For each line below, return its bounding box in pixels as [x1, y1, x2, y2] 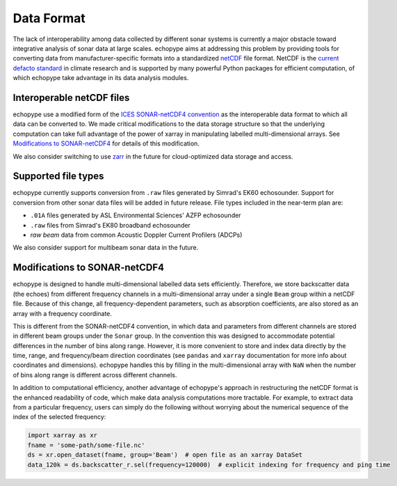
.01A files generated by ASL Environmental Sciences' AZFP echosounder [30, 211, 241, 219]
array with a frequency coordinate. [13, 309, 113, 318]
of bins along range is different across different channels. [13, 370, 177, 379]
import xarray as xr [27, 432, 97, 439]
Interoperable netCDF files [13, 91, 130, 104]
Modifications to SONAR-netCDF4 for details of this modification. [13, 139, 200, 148]
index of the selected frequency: [13, 413, 106, 421]
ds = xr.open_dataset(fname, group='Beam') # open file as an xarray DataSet [27, 451, 302, 459]
